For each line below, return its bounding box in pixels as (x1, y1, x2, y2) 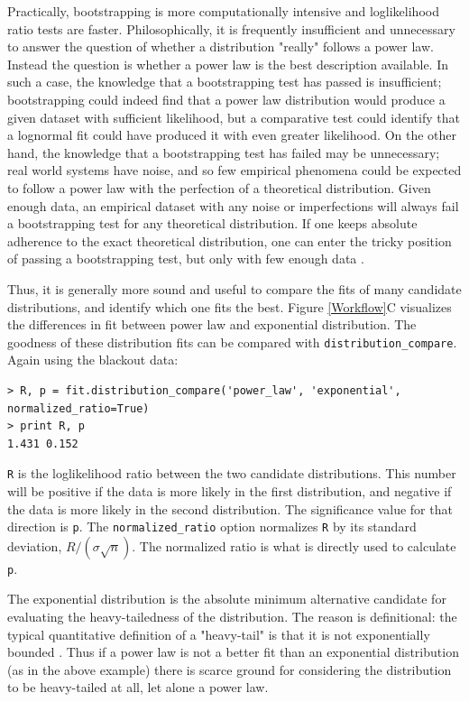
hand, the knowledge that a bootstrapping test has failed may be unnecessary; (7, 143, 440, 162)
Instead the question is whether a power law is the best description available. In (7, 54, 448, 73)
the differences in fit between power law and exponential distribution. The (7, 315, 417, 334)
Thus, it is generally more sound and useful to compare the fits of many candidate (7, 279, 462, 298)
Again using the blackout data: (7, 350, 179, 369)
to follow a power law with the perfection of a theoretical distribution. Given (7, 178, 431, 197)
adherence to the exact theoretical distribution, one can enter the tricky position (7, 231, 452, 250)
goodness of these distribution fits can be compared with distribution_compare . (7, 332, 457, 351)
